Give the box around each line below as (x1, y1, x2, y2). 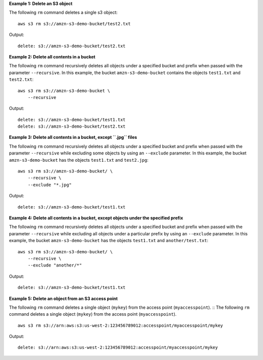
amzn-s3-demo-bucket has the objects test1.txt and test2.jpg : (9, 157, 149, 163)
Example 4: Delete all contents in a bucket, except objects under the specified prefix (9, 215, 184, 221)
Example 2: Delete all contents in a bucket (9, 54, 95, 59)
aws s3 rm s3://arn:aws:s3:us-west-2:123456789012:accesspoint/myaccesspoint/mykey (18, 322, 224, 328)
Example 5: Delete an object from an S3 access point (9, 295, 118, 302)
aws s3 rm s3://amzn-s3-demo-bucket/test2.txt (18, 21, 131, 26)
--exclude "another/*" (27, 263, 82, 268)
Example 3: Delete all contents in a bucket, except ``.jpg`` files (9, 134, 137, 140)
